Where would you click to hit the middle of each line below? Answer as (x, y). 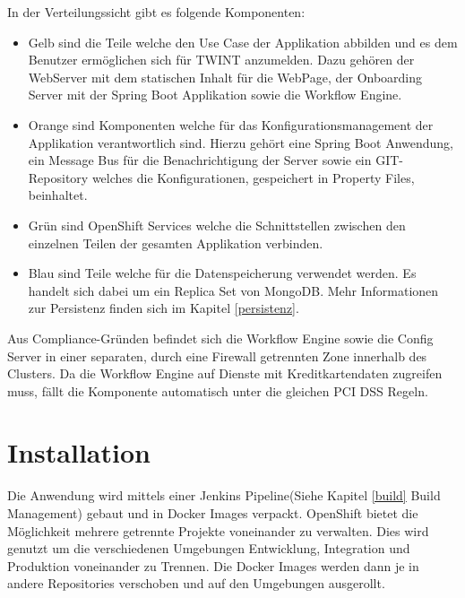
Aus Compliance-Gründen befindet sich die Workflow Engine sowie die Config (220, 338)
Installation (79, 452)
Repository (58, 177)
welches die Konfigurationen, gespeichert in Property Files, (253, 177)
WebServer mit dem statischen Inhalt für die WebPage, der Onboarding (225, 77)
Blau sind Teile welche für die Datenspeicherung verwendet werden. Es (222, 273)
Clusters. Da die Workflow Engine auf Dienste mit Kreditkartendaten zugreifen (225, 373)
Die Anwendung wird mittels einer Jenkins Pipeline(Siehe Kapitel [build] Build (224, 495)
